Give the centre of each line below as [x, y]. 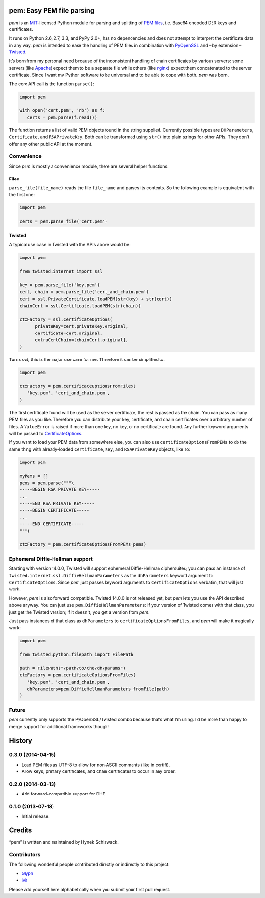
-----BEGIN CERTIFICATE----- [54, 510]
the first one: [22, 195]
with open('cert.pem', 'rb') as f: [62, 111]
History [21, 741]
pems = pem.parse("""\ [47, 483]
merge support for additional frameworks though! [59, 726]
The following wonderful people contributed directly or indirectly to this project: [90, 864]
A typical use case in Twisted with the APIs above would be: [70, 245]
